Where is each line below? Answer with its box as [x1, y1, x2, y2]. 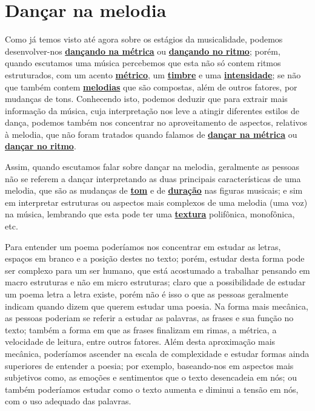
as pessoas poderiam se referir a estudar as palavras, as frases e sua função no [5, 311, 294, 324]
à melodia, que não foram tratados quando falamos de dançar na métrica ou [5, 127, 297, 140]
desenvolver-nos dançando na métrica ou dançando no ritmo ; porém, [5, 44, 280, 57]
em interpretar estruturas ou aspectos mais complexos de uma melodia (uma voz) [5, 195, 308, 208]
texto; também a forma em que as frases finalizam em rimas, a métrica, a [5, 323, 277, 336]
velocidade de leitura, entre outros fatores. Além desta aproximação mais [5, 335, 276, 348]
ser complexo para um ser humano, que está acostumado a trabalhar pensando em [5, 263, 310, 276]
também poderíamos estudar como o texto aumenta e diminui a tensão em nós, [5, 382, 299, 395]
